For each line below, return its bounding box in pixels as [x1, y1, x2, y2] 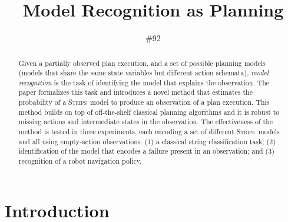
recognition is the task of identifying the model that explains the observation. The [18, 77, 270, 87]
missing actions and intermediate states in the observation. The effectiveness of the [18, 117, 273, 127]
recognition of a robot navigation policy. [18, 156, 142, 166]
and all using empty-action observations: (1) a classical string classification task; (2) [18, 136, 276, 146]
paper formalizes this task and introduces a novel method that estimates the [18, 87, 253, 97]
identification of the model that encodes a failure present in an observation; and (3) [18, 146, 274, 156]
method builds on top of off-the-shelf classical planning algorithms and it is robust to [18, 107, 280, 117]
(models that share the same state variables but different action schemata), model [18, 68, 269, 78]
